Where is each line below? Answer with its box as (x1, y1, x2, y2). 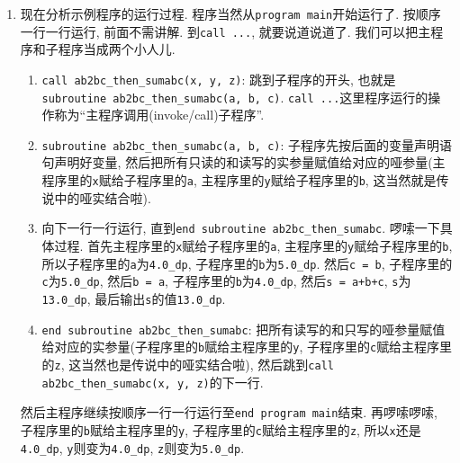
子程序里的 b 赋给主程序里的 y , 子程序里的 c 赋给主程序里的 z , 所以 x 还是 (20, 420, 421, 439)
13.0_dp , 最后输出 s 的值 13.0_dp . (41, 289, 226, 307)
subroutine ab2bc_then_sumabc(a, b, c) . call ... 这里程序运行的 (41, 87, 428, 106)
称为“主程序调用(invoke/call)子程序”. (54, 105, 265, 124)
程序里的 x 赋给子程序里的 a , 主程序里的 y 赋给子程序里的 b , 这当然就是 (41, 171, 437, 190)
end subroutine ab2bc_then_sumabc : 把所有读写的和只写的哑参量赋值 (41, 319, 446, 338)
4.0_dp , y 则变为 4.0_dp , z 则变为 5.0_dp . (20, 438, 245, 457)
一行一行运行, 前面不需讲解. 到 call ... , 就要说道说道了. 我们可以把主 (20, 22, 431, 40)
